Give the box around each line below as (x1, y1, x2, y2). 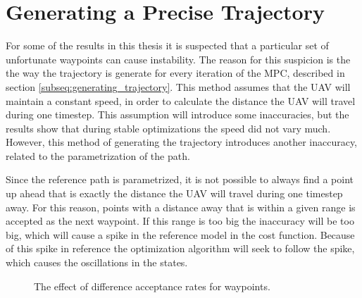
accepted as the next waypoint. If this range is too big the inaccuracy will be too (6, 213, 354, 228)
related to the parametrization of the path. (6, 148, 190, 163)
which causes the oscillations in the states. (6, 255, 188, 270)
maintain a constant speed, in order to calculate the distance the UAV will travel (6, 93, 356, 108)
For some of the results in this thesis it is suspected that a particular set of (6, 38, 329, 53)
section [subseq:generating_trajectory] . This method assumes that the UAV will (6, 79, 351, 94)
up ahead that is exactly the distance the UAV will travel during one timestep (6, 186, 343, 201)
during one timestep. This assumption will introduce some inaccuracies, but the (6, 107, 349, 122)
